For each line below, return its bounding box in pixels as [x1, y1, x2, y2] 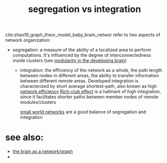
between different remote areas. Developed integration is [20, 78, 139, 84]
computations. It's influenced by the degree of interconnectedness [12, 52, 151, 58]
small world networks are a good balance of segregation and [20, 109, 146, 115]
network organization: [5, 37, 51, 43]
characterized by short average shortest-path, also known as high [20, 83, 157, 89]
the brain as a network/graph [12, 148, 73, 154]
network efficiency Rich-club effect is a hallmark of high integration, [20, 89, 161, 95]
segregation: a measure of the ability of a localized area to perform [12, 47, 151, 53]
